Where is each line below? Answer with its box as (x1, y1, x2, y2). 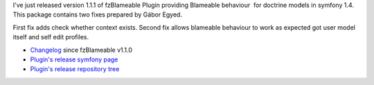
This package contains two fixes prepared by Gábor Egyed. (12, 10, 183, 19)
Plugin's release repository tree (30, 65, 120, 73)
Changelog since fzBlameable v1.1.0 (30, 46, 133, 54)
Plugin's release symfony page (30, 55, 118, 64)
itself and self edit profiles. (12, 33, 89, 41)
